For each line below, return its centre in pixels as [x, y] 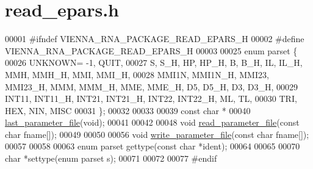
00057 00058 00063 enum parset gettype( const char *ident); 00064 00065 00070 [153, 146]
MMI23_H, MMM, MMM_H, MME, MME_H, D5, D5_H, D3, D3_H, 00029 [151, 86]
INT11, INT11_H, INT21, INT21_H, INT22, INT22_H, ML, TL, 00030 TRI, [151, 99]
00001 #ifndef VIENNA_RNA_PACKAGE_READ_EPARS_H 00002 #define [155, 39]
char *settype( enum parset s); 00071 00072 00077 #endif [111, 158]
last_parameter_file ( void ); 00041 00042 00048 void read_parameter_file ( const [152, 122]
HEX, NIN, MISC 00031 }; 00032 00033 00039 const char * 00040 [128, 110]
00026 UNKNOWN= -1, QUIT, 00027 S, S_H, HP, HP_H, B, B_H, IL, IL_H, [154, 63]
